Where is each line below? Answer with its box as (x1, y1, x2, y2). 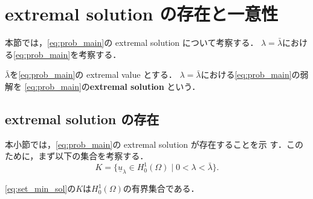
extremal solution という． (89, 80, 201, 92)
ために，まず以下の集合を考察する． (5, 150, 149, 162)
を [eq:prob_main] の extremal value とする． (10, 68, 177, 81)
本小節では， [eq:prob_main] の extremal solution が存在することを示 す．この (5, 137, 303, 150)
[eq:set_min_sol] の (5, 182, 76, 195)
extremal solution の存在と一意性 (5, 1, 279, 26)
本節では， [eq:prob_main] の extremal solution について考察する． (5, 36, 259, 49)
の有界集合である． (123, 182, 199, 195)
